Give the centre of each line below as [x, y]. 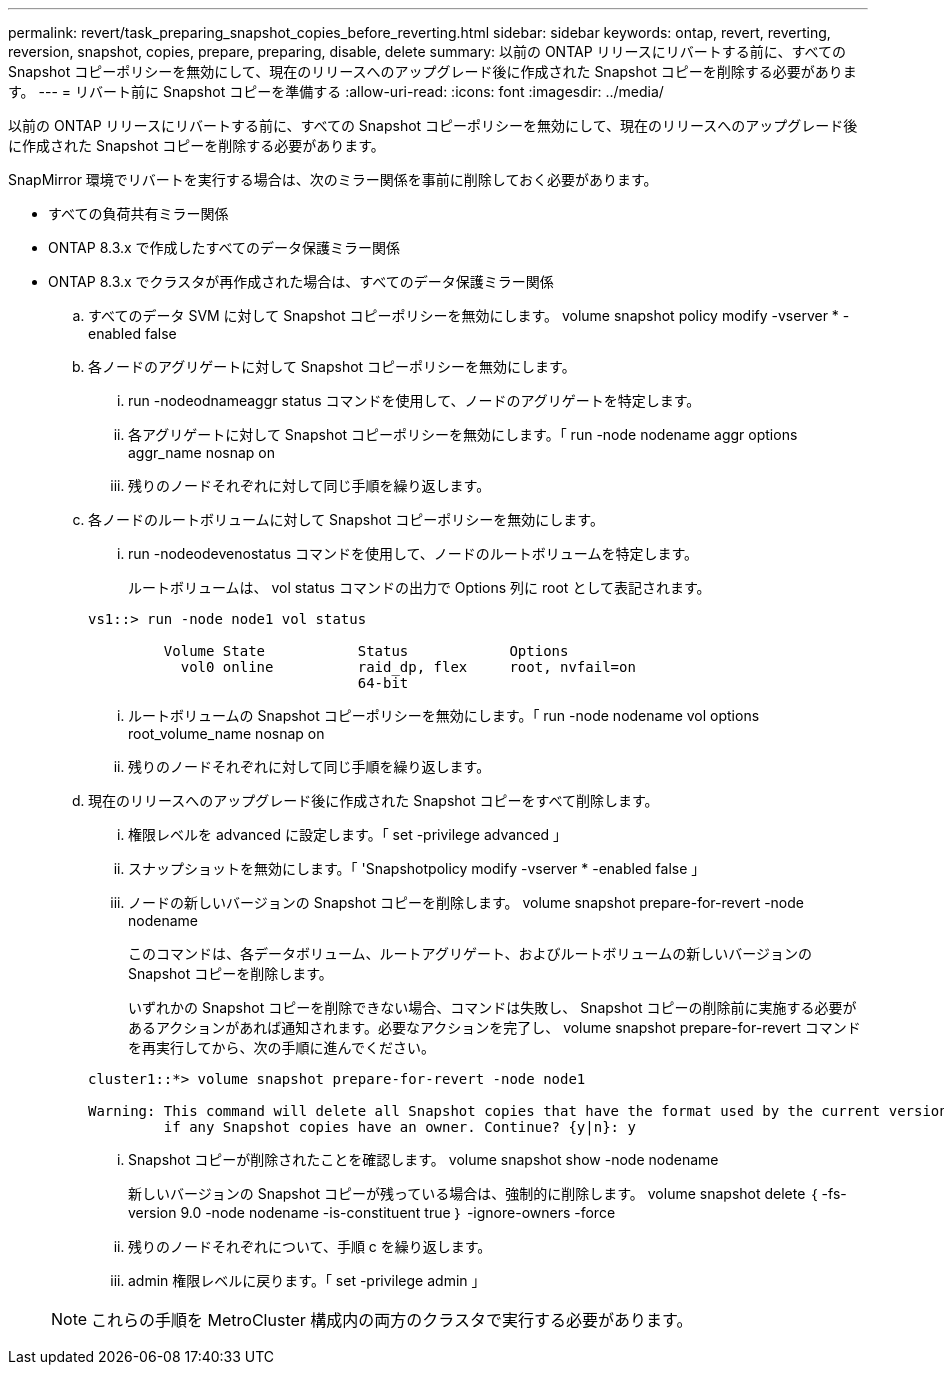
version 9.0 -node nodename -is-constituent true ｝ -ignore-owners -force [372, 1212]
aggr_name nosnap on [202, 452]
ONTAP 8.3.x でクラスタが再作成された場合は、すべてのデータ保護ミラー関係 [301, 281]
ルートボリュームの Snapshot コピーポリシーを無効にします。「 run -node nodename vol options [444, 715]
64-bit [383, 683]
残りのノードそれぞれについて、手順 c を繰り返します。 [310, 1246]
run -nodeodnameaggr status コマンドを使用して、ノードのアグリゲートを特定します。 [414, 400]
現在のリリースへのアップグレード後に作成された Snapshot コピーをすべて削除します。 [373, 800]
